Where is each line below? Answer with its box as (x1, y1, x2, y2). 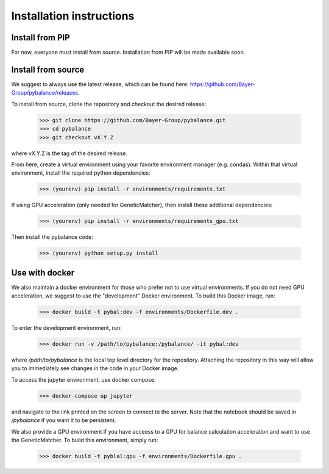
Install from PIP (11, 32, 70, 43)
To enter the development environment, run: (11, 324, 122, 332)
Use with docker (11, 268, 75, 278)
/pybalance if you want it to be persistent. (11, 417, 116, 424)
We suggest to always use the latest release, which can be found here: (11, 80, 189, 88)
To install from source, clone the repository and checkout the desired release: (11, 100, 207, 108)
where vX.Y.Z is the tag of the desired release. (11, 150, 128, 157)
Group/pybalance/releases (11, 89, 79, 97)
